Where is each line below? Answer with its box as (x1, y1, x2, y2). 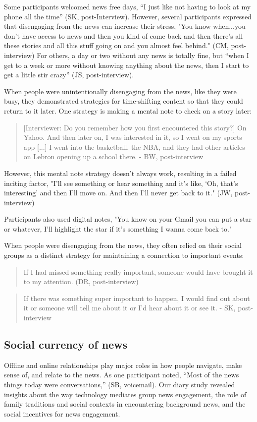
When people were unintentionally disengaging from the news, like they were (4, 86, 237, 96)
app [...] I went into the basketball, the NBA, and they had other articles (23, 141, 245, 152)
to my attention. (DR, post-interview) (23, 276, 139, 287)
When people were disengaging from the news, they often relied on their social (4, 240, 242, 250)
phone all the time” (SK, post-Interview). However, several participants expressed (4, 11, 252, 21)
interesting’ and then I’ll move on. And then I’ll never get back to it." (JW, (4, 187, 233, 198)
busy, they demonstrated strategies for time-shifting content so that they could (4, 96, 243, 106)
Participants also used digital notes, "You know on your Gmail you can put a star (4, 214, 252, 224)
